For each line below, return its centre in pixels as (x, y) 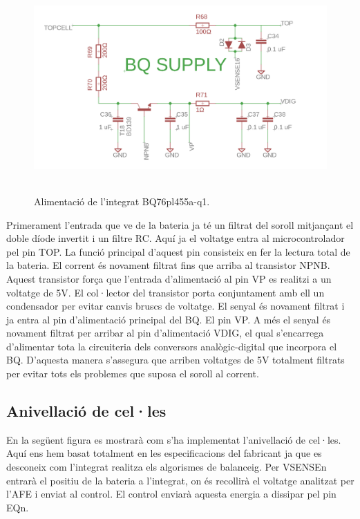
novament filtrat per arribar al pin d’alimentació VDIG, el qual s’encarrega (165, 333)
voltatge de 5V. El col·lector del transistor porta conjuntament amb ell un (165, 292)
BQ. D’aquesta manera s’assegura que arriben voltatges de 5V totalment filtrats (176, 360)
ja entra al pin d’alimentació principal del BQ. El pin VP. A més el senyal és (169, 319)
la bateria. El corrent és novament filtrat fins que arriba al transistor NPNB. (168, 265)
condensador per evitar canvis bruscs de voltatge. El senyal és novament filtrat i (176, 306)
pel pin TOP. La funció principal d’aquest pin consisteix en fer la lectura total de (178, 251)
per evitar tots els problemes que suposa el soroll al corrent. (133, 374)
